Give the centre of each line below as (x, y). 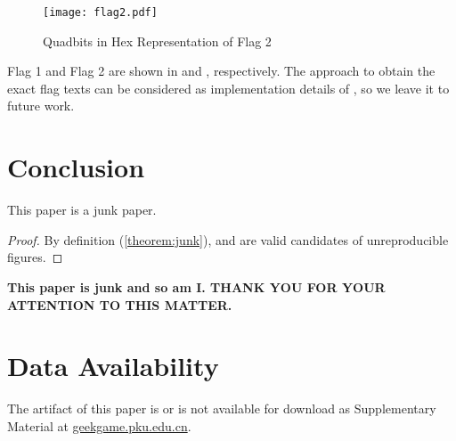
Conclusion (76, 167)
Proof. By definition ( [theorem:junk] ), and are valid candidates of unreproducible (228, 239)
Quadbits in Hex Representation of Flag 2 (157, 41)
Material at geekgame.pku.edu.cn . (99, 425)
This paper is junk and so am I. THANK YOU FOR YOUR (196, 286)
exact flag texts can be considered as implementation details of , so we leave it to (228, 88)
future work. (41, 106)
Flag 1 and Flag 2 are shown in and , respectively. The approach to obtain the (221, 71)
